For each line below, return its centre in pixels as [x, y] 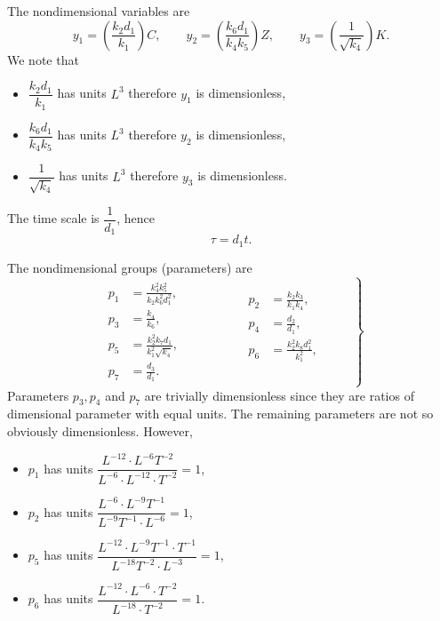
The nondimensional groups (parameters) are [130, 267]
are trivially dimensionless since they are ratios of [279, 395]
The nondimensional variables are [99, 11]
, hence [136, 218]
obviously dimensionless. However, [100, 431]
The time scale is [53, 218]
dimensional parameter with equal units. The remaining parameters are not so [220, 414]
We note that [43, 59]
